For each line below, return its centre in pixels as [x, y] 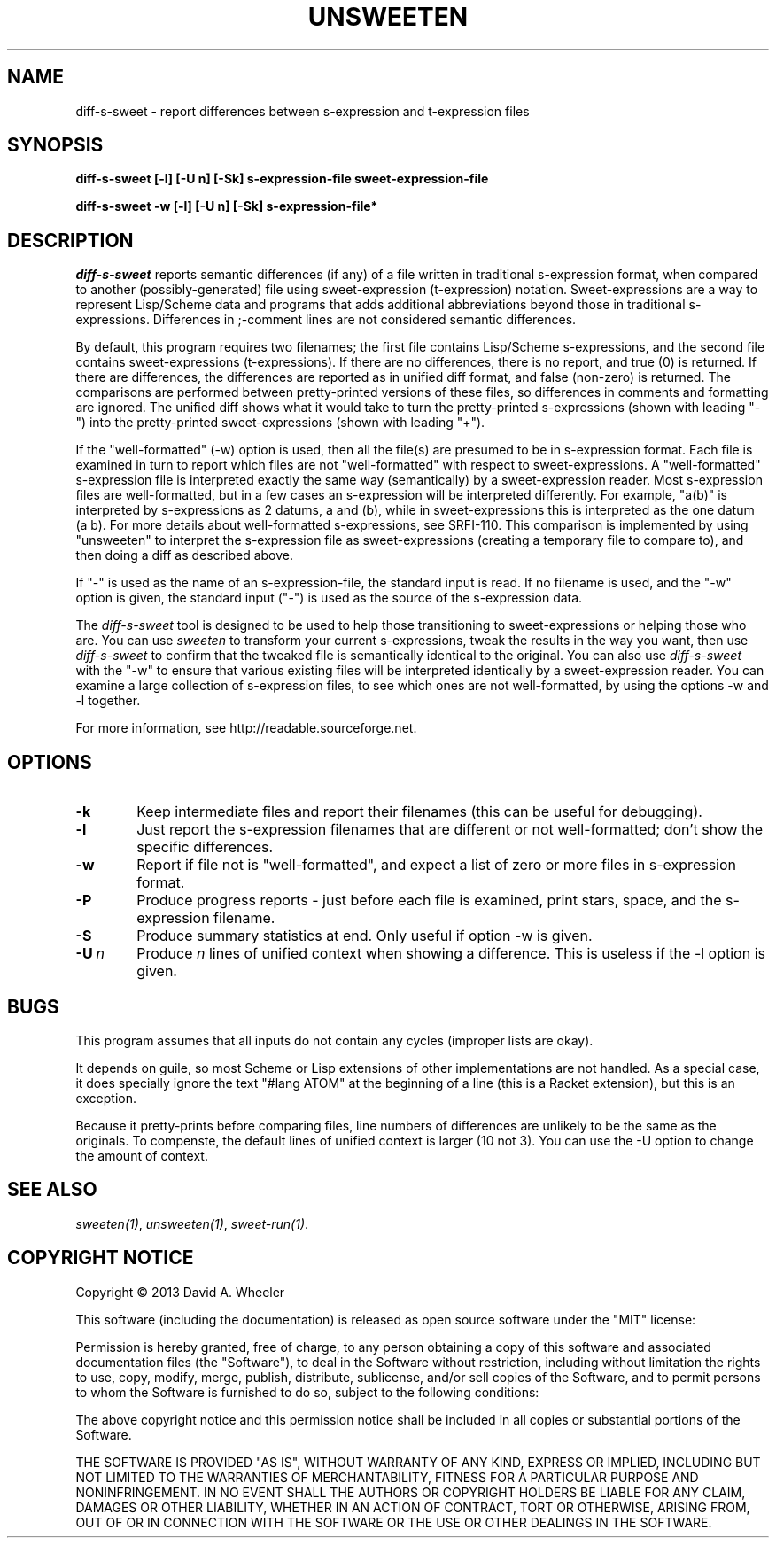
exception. [106, 1098]
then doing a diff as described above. [184, 555]
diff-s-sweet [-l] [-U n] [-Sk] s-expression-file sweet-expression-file [282, 179]
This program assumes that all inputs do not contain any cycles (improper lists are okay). [334, 1040]
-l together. [108, 701]
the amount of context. [142, 1155]
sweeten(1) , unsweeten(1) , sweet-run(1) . [192, 1223]
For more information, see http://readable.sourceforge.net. [246, 728]
